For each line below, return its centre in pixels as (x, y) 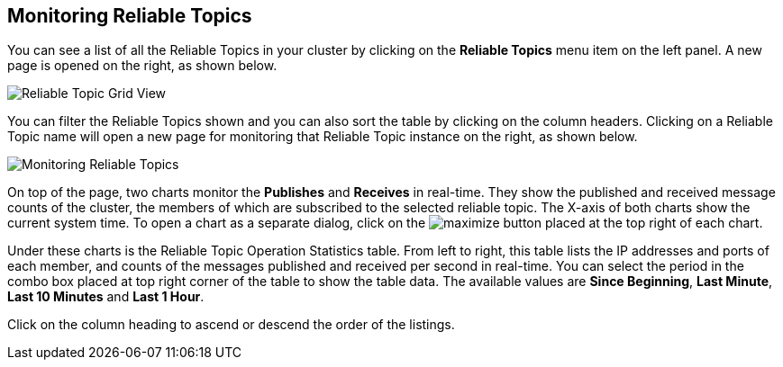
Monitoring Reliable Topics (130, 16)
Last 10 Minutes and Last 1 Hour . (106, 297)
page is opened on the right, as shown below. (142, 66)
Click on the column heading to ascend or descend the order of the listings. (231, 325)
